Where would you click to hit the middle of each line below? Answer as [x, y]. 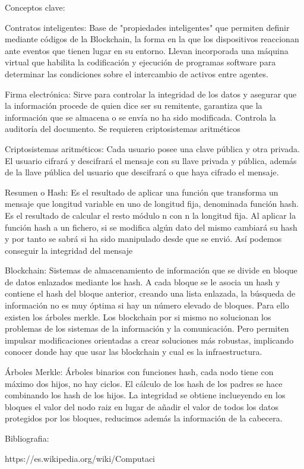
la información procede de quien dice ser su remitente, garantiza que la [134, 106]
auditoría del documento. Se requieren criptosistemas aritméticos [123, 129]
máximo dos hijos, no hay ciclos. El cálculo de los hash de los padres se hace [144, 383]
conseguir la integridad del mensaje [69, 250]
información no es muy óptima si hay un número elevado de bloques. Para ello [147, 305]
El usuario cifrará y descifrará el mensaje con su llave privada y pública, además [151, 160]
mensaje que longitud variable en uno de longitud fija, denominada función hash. [152, 204]
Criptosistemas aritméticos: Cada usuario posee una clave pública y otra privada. [152, 148]
